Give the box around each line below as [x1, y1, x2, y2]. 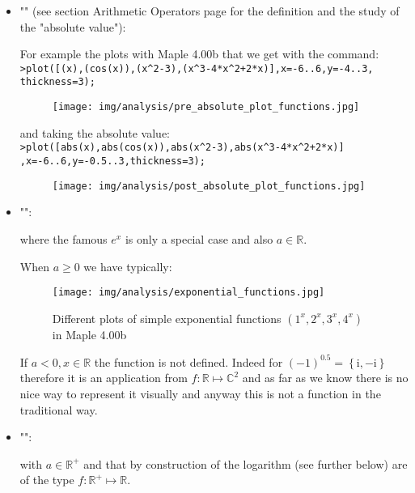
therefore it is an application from [19, 369, 188, 386]
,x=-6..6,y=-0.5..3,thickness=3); [19, 155, 205, 167]
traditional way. [19, 401, 98, 418]
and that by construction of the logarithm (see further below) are [83, 455, 408, 472]
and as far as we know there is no [242, 369, 409, 386]
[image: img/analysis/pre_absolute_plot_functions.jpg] [52, 101, 360, 113]
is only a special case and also [125, 230, 273, 247]
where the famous [19, 230, 108, 247]
